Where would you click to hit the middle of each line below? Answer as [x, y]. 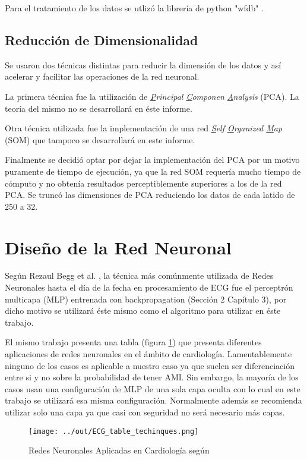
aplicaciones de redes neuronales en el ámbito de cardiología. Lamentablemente [148, 354]
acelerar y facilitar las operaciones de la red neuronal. [102, 76]
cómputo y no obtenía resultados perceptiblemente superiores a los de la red [143, 183]
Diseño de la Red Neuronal [118, 247]
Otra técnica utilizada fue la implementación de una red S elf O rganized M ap [144, 128]
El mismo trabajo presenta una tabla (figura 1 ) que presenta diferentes [133, 342]
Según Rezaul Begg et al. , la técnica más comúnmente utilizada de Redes [139, 275]
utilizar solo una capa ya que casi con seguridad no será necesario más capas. [145, 412]
